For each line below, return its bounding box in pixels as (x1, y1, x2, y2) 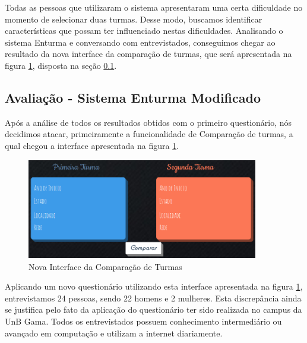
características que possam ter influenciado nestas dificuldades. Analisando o (5, 24, 283, 37)
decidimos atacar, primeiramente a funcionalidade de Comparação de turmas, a (5, 128, 293, 140)
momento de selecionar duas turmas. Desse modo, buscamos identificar (5, 12, 262, 25)
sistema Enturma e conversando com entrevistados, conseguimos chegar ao (5, 36, 276, 48)
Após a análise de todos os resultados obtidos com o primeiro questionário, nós (5, 116, 292, 128)
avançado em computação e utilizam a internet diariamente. (5, 326, 223, 339)
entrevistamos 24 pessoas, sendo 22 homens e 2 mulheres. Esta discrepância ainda (5, 291, 302, 304)
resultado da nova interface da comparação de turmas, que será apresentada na (5, 47, 292, 60)
